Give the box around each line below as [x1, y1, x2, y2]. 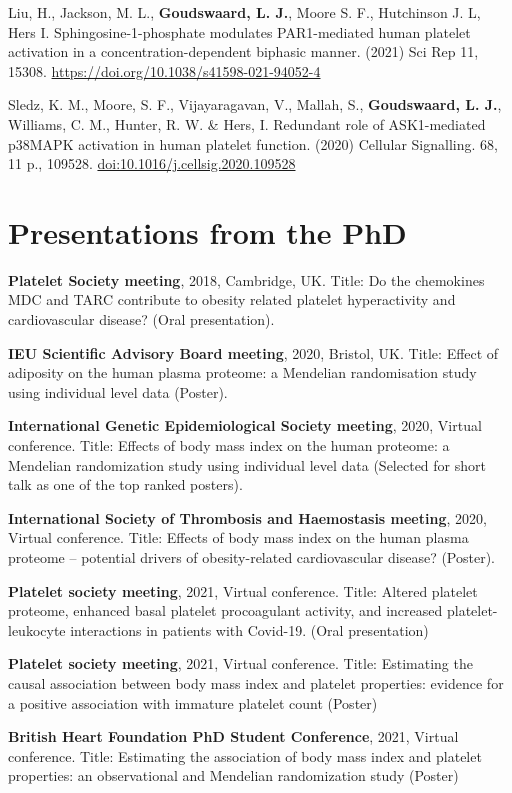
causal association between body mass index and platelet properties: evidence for [8, 672, 504, 693]
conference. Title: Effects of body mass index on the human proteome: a [8, 435, 450, 456]
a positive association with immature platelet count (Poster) [8, 692, 378, 713]
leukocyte [8, 619, 66, 640]
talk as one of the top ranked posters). [8, 474, 243, 495]
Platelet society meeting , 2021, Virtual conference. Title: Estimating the [8, 653, 473, 674]
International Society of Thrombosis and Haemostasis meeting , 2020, [8, 507, 487, 528]
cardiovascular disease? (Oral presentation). [8, 309, 275, 330]
